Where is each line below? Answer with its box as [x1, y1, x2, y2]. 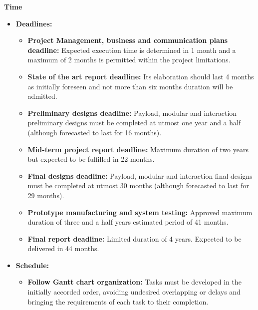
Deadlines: [15, 18, 52, 28]
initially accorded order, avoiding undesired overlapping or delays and [27, 287, 241, 297]
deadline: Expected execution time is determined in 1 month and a [27, 44, 236, 55]
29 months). [27, 190, 64, 200]
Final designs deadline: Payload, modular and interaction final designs [27, 170, 253, 181]
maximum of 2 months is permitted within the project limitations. [27, 54, 231, 65]
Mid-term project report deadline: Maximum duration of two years [27, 144, 249, 154]
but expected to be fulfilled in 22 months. [27, 154, 155, 164]
